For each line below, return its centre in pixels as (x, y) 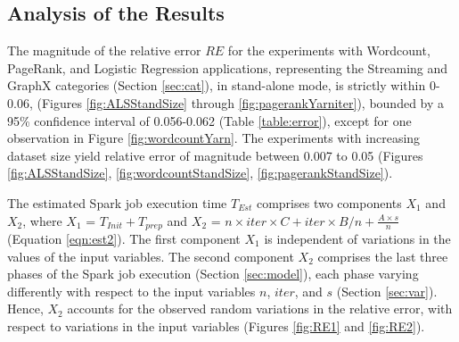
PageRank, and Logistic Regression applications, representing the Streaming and (228, 67)
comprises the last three (383, 256)
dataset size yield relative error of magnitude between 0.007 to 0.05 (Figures (215, 155)
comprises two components (329, 202)
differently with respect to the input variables (131, 291)
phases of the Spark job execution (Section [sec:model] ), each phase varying (213, 274)
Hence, (25, 309)
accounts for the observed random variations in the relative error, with (260, 309)
